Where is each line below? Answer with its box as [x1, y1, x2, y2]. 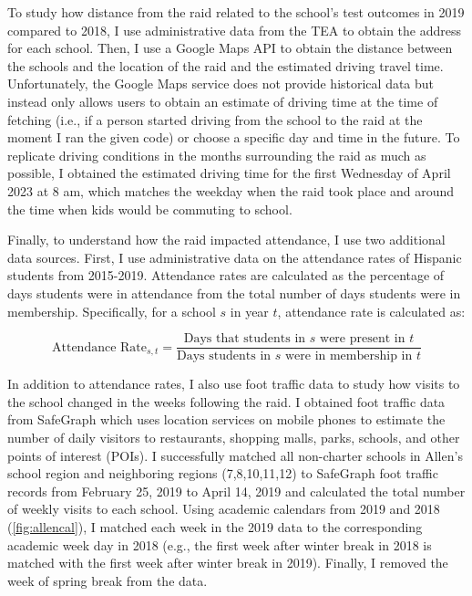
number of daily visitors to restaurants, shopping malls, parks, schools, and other [7, 427, 460, 446]
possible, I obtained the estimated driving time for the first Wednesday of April [7, 163, 451, 183]
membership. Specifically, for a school [7, 301, 216, 320]
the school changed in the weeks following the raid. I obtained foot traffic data [7, 392, 446, 411]
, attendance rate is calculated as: [277, 301, 466, 320]
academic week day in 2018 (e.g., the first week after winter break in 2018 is [7, 535, 432, 554]
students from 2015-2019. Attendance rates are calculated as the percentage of [7, 266, 445, 285]
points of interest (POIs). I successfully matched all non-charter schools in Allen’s [7, 445, 463, 465]
